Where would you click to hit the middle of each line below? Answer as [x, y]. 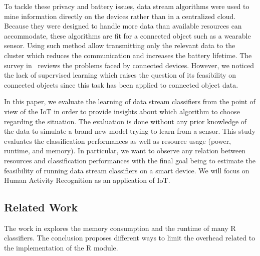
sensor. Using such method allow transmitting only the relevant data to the [120, 45]
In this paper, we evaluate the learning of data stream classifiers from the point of [130, 101]
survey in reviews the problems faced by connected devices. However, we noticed [129, 65]
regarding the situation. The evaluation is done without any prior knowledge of [125, 121]
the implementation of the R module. [61, 248]
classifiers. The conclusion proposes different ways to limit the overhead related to [130, 238]
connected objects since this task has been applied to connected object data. [121, 84]
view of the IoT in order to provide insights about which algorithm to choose [122, 111]
